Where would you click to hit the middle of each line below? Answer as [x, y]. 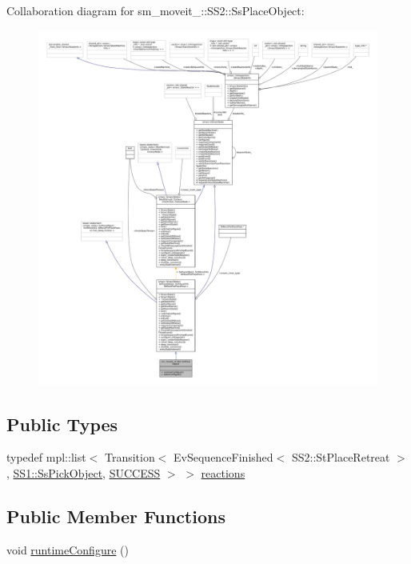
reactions [223, 472]
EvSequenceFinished [223, 457]
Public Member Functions [116, 516]
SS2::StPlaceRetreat [341, 457]
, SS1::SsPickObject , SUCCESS [84, 472]
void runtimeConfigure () [68, 549]
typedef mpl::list [46, 457]
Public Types [62, 424]
